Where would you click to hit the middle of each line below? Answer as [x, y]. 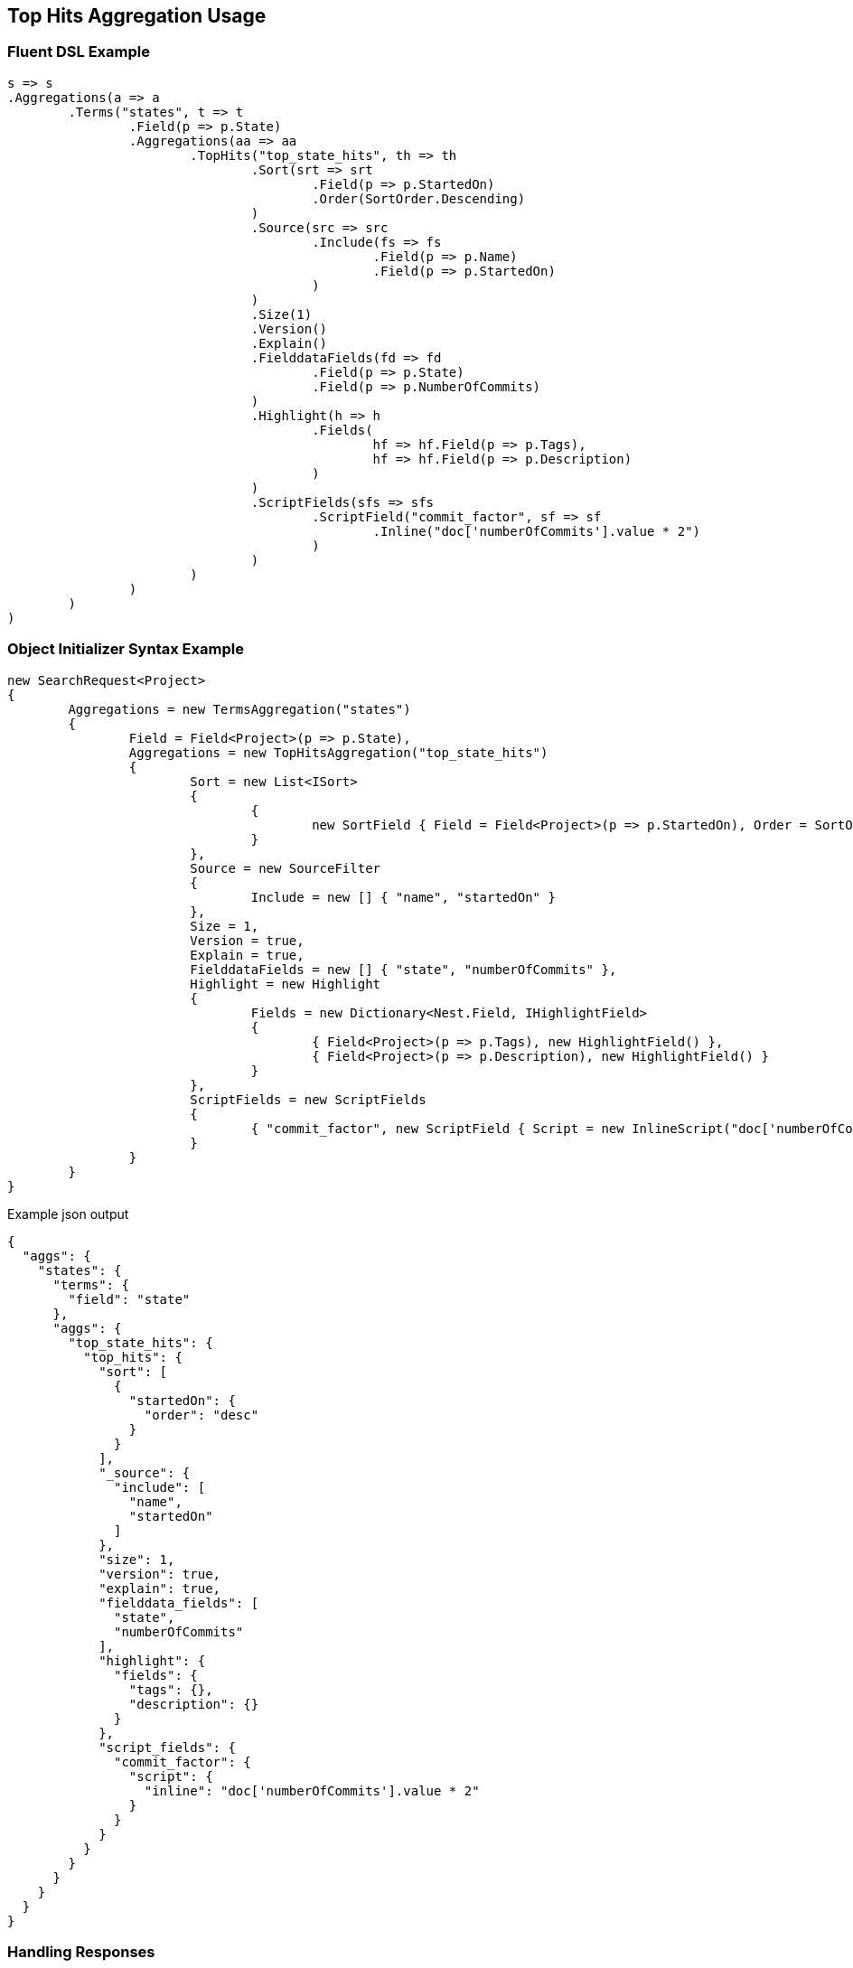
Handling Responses [81, 1951]
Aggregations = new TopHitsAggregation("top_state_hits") [338, 752]
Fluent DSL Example [79, 52]
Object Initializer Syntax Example [126, 649]
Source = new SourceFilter [286, 868]
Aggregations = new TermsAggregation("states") [239, 709]
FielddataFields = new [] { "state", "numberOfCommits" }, [403, 969]
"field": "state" [129, 1299]
